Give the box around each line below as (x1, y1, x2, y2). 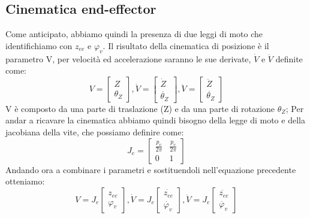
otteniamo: (5, 175, 45, 187)
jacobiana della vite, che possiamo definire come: (5, 125, 184, 138)
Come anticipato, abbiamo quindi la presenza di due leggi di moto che (5, 28, 263, 40)
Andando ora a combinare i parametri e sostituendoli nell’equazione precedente (5, 163, 296, 175)
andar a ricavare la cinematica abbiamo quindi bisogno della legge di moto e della (5, 114, 305, 126)
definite (275, 52, 303, 65)
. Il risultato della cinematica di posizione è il (103, 39, 269, 52)
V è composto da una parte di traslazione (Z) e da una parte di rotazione (5, 102, 275, 114)
